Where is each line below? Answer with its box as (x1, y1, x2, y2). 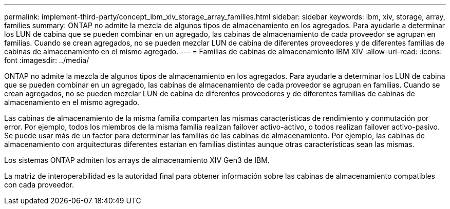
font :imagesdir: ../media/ (4, 56, 89, 65)
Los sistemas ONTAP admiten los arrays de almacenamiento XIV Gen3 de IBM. (4, 156, 270, 164)
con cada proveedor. (4, 180, 74, 189)
